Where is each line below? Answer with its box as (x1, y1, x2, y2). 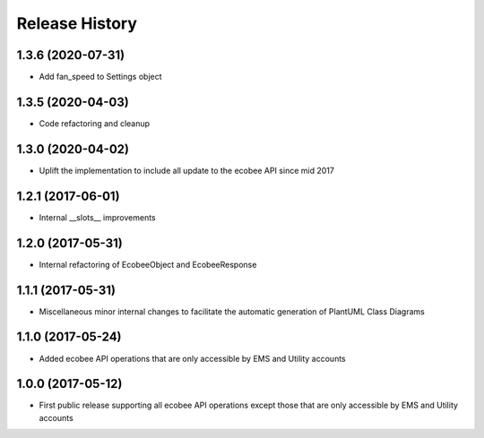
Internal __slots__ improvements (39, 211, 156, 223)
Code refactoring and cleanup (39, 117, 151, 129)
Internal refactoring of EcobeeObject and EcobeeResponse (39, 259, 257, 270)
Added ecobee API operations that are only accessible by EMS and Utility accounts (39, 353, 346, 364)
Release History (16, 13, 138, 33)
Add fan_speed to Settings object (39, 72, 162, 82)
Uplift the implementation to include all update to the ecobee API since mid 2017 (39, 165, 335, 176)
